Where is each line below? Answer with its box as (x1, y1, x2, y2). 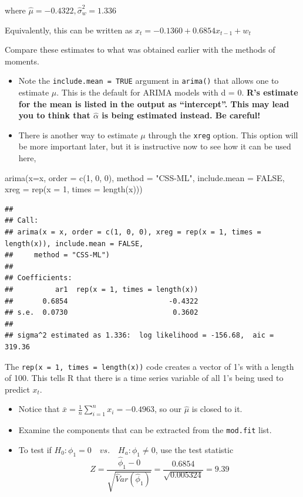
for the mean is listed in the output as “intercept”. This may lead (18, 97, 289, 110)
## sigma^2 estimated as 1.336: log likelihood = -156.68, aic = (5, 331, 274, 340)
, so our (154, 403, 181, 415)
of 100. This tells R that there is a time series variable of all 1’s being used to (5, 372, 284, 384)
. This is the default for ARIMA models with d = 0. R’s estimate (56, 86, 298, 98)
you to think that (18, 109, 90, 121)
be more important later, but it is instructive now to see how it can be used (18, 140, 291, 152)
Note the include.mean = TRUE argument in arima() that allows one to (18, 74, 279, 87)
